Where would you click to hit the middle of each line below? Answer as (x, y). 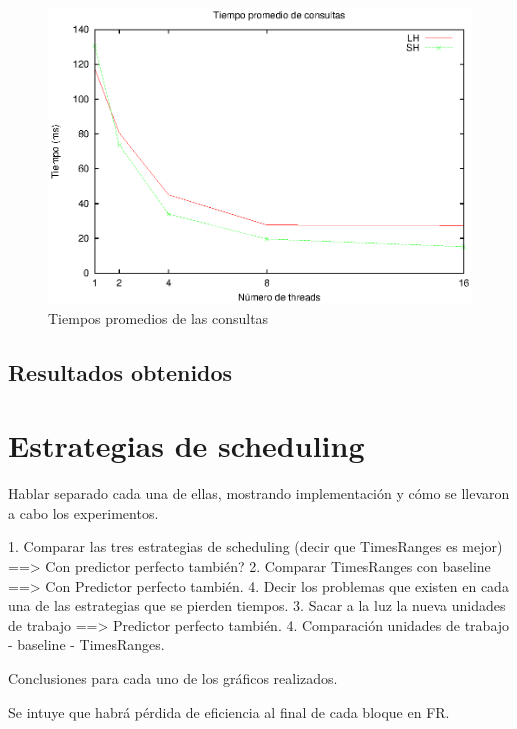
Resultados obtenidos (120, 371)
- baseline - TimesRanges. (86, 644)
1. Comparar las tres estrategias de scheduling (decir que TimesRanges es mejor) (255, 546)
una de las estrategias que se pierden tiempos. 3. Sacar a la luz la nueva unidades (257, 605)
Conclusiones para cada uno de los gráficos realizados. (173, 677)
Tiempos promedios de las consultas (158, 317)
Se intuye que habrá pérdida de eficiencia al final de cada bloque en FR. (229, 711)
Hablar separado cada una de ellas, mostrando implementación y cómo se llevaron (259, 493)
